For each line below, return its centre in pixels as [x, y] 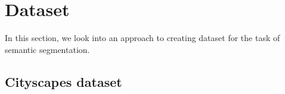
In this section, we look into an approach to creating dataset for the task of [142, 38]
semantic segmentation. [47, 49]
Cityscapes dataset [63, 81]
